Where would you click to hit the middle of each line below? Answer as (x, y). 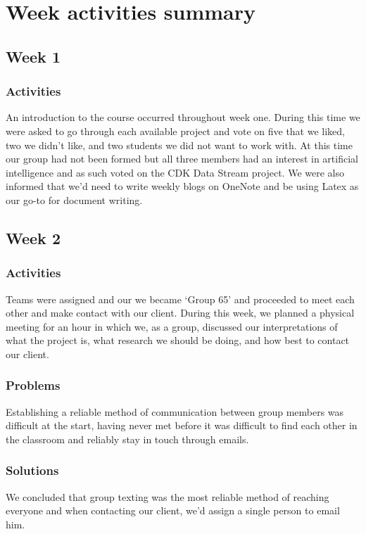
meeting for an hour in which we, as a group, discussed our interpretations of (172, 326)
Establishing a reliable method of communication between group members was (175, 411)
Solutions (32, 470)
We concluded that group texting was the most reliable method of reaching (168, 496)
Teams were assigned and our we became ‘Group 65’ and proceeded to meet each (180, 299)
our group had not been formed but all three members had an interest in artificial (182, 159)
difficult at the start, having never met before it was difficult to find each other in (182, 425)
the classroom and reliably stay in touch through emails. (127, 439)
